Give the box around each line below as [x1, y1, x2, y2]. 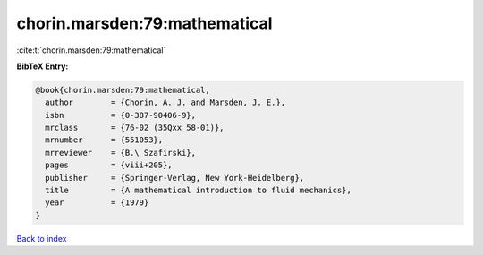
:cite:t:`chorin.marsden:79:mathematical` [16, 45, 166, 55]
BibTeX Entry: [16, 61, 69, 72]
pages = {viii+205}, [45, 160, 174, 170]
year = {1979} [45, 198, 149, 208]
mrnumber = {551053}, [45, 135, 164, 145]
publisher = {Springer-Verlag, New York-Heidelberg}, [45, 173, 305, 183]
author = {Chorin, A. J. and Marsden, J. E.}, [45, 98, 286, 107]
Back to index [16, 233, 67, 243]
